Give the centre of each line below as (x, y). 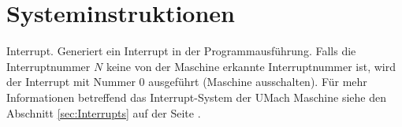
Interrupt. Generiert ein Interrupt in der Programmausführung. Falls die (181, 51)
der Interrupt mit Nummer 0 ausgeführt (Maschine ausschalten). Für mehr (187, 82)
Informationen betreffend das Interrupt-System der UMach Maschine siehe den (196, 97)
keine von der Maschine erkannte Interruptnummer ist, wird (251, 66)
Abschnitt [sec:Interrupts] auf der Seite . (104, 112)
